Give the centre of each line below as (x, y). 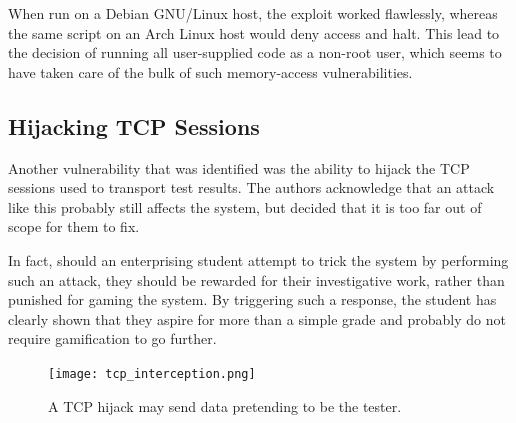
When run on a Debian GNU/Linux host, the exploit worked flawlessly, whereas (253, 13)
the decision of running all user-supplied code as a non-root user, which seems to (255, 52)
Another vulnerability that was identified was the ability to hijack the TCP (239, 167)
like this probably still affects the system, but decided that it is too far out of (245, 206)
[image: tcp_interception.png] (152, 373)
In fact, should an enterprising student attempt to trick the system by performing (258, 259)
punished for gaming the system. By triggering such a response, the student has (252, 299)
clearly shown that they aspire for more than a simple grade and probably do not (257, 318)
